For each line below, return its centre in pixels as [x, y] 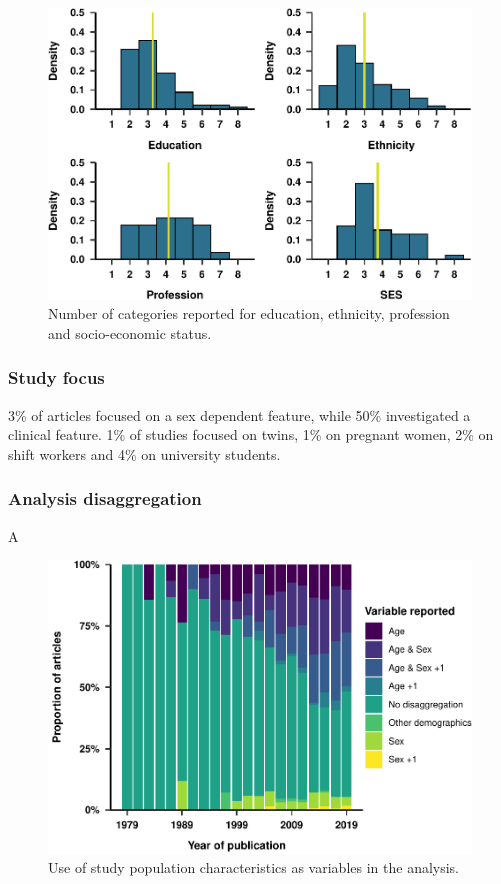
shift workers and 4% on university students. [144, 453]
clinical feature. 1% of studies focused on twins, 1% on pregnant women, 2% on [251, 434]
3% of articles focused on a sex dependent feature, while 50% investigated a [239, 414]
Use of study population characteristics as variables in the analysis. [254, 867]
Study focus [56, 377]
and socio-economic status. [130, 332]
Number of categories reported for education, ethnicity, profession [249, 313]
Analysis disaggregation [105, 498]
